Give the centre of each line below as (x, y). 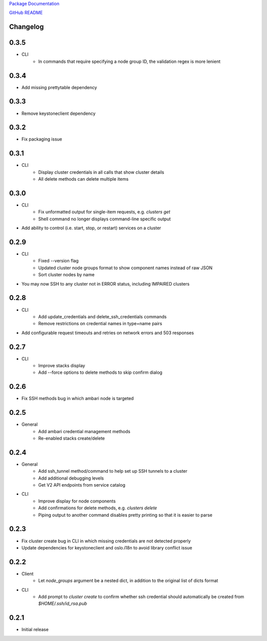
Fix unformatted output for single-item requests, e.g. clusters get (104, 212)
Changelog (26, 27)
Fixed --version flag (58, 261)
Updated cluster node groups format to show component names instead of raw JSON (125, 268)
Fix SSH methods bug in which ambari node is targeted (78, 398)
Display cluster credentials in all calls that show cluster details (101, 172)
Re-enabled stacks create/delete (71, 439)
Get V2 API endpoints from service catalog (82, 485)
